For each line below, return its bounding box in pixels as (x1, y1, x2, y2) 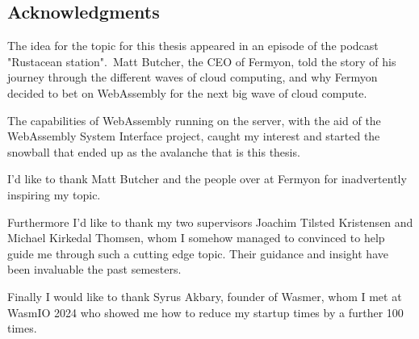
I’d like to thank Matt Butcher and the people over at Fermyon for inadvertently (7, 170, 407, 187)
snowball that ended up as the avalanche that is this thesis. (7, 143, 300, 160)
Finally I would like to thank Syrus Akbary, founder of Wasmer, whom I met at (7, 287, 402, 304)
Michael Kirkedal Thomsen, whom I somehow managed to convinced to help (7, 229, 385, 246)
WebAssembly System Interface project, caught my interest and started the (7, 128, 380, 144)
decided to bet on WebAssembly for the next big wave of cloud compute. (7, 84, 367, 101)
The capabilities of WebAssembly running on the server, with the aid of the (7, 111, 381, 128)
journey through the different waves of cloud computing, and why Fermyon (7, 69, 378, 86)
